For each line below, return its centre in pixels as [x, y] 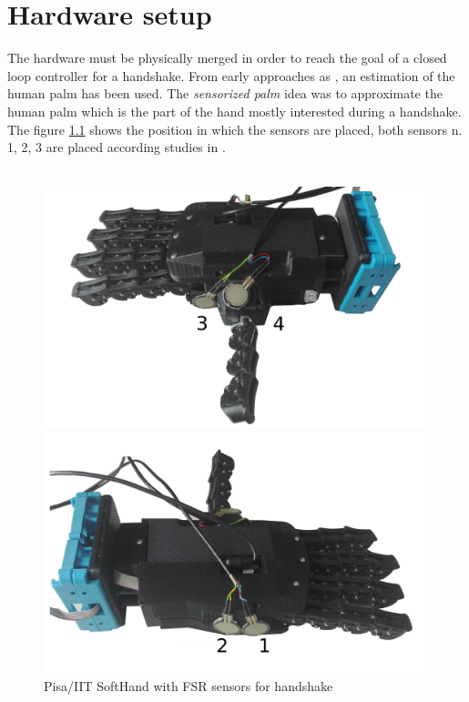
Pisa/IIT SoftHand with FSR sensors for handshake [189, 686]
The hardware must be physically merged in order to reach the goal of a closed [227, 58]
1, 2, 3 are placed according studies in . [117, 147]
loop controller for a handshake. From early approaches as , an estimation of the [231, 75]
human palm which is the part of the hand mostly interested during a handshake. [234, 111]
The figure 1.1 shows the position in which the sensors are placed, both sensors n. [235, 129]
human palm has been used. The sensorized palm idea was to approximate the [225, 93]
